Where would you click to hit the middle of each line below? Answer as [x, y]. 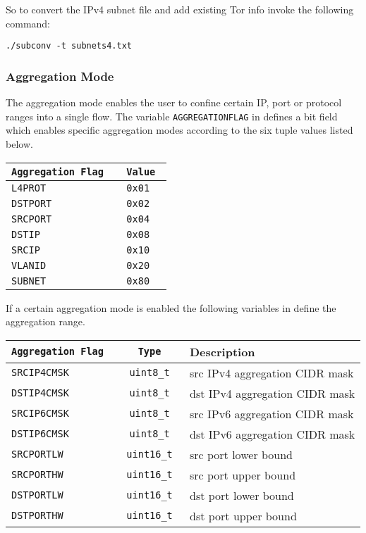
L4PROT [29, 188]
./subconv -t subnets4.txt [69, 46]
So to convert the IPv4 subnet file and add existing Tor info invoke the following [180, 9]
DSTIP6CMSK [40, 434]
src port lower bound [242, 454]
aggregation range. [45, 321]
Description [222, 351]
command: [28, 23]
